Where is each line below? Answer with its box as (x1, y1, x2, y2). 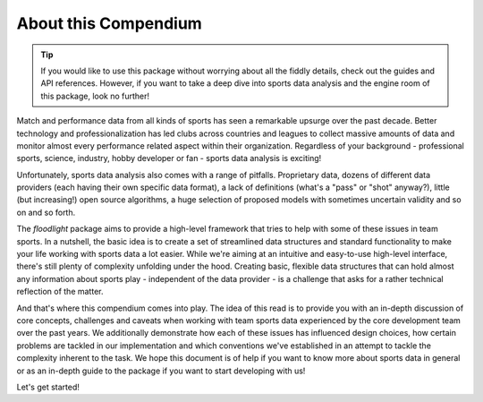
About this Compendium (16, 13, 203, 33)
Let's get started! (16, 381, 80, 392)
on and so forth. (16, 207, 76, 218)
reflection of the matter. (16, 287, 104, 297)
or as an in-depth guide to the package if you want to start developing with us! (16, 365, 306, 376)
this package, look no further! (40, 90, 150, 101)
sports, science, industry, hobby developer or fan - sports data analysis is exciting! (16, 153, 322, 164)
